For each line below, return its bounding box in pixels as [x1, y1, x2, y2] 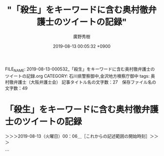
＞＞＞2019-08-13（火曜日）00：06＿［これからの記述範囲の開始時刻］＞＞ [5, 133, 159, 139]
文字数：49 [5, 85, 28, 91]
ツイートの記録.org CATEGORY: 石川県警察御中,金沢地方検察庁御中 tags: [5, 73, 150, 79]
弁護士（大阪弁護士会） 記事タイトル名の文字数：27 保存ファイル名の [13, 79, 157, 85]
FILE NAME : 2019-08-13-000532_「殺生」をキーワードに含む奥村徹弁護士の [5, 66, 155, 73]
